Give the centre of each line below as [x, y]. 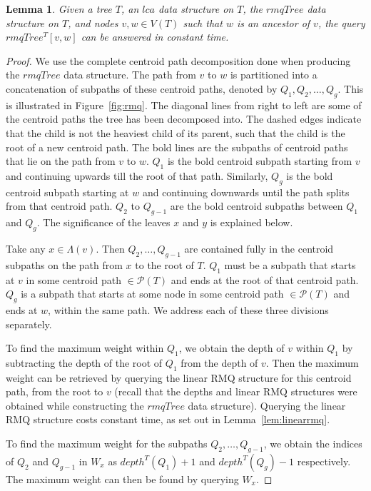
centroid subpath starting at [67, 192]
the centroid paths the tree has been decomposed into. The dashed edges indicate [184, 119]
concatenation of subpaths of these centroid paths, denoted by [142, 88]
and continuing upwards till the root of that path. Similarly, [137, 175]
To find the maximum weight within [85, 348]
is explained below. [251, 222]
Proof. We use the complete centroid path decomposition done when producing [178, 60]
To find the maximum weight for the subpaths [107, 444]
